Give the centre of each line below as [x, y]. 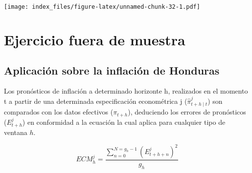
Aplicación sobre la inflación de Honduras [112, 70]
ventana [16, 132]
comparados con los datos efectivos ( [59, 112]
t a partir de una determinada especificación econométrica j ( [96, 101]
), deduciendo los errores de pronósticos [187, 112]
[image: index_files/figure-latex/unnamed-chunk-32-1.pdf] [102, 7]
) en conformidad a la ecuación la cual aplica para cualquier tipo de [124, 122]
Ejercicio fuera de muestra [95, 39]
